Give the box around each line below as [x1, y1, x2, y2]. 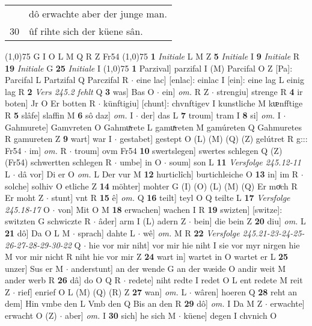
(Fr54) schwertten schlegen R [5, 156, 112, 168]
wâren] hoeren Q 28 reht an [194, 285, 298, 298]
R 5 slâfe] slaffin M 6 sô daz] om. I [5, 108, 133, 121]
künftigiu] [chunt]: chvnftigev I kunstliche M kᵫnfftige [103, 97, 303, 109]
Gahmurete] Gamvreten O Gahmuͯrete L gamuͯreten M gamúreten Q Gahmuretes [5, 120, 302, 133]
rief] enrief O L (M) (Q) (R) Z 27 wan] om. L [17, 285, 187, 298]
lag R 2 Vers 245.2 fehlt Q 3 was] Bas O [5, 85, 154, 97]
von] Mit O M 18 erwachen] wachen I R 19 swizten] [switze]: [58, 203, 283, 215]
